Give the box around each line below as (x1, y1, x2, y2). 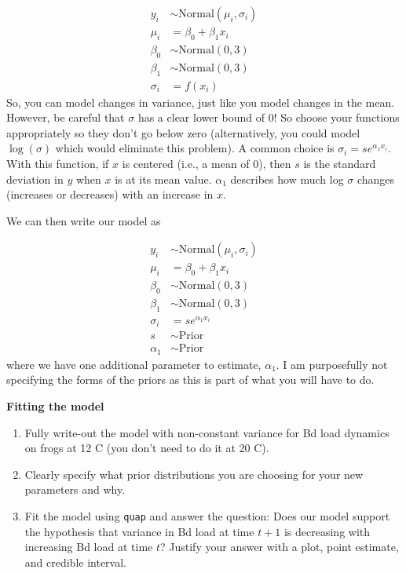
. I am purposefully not (276, 356, 388, 372)
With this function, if (6, 155, 109, 171)
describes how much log (230, 170, 344, 187)
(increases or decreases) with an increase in (6, 186, 214, 203)
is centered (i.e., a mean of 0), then (122, 155, 291, 171)
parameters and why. (24, 481, 126, 498)
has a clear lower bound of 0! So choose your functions (137, 109, 400, 126)
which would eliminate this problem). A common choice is (55, 140, 335, 156)
